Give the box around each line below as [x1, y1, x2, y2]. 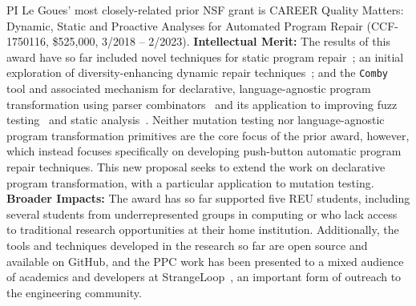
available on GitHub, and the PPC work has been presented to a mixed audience [6, 252, 404, 269]
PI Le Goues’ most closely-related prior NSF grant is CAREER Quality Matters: [6, 2, 404, 18]
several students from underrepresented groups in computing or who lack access [6, 205, 398, 222]
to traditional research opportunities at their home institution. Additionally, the [6, 221, 399, 238]
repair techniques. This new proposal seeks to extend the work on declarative [6, 159, 386, 175]
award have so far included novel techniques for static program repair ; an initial [6, 48, 404, 65]
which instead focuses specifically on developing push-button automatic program [6, 143, 402, 159]
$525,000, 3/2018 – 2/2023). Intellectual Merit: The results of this [52, 33, 390, 50]
